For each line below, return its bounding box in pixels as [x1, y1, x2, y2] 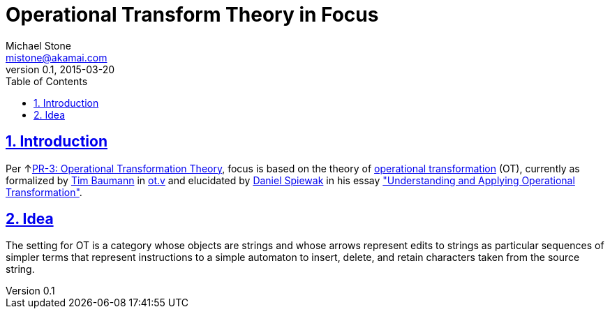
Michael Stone [6, 39, 71, 52]
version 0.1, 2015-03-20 [6, 63, 115, 75]
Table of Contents [6, 75, 88, 87]
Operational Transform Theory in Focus [6, 3, 379, 27]
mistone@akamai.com [6, 51, 107, 63]
